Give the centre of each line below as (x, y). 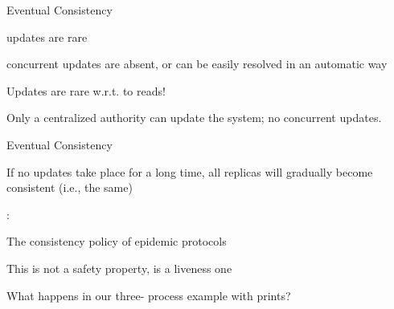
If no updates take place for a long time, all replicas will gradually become (190, 171)
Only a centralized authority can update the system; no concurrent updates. (194, 118)
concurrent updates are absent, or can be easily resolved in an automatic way (197, 64)
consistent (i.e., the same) (70, 187)
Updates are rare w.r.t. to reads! (86, 90)
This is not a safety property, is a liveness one (119, 268)
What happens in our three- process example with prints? (149, 295)
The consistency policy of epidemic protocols (117, 241)
